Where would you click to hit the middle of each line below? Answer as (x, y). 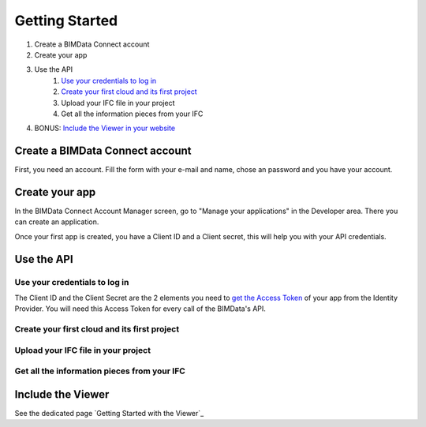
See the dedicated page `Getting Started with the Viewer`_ (109, 414)
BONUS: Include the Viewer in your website (105, 128)
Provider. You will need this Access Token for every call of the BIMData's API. (140, 309)
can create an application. (57, 222)
